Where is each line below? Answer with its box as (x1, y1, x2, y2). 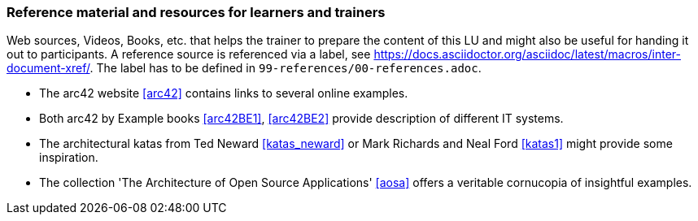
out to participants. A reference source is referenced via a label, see (7, 47, 371, 62)
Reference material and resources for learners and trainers (7, 4, 386, 20)
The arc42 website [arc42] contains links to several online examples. (39, 86, 408, 101)
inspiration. (39, 150, 98, 165)
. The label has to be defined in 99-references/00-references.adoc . (89, 61, 482, 76)
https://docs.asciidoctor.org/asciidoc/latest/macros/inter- (373, 47, 681, 62)
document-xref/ (7, 61, 90, 76)
